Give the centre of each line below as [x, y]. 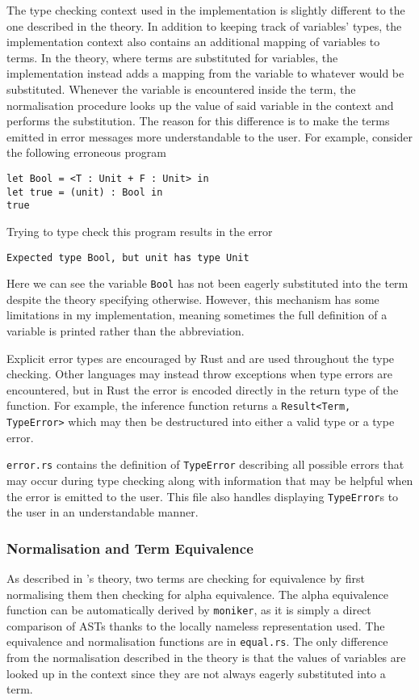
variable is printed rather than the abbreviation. [126, 331]
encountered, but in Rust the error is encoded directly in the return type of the [203, 389]
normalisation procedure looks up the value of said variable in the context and [200, 105]
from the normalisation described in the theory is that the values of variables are [206, 658]
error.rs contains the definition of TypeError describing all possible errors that [205, 464]
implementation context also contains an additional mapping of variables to [193, 42]
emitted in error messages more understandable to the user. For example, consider [209, 136]
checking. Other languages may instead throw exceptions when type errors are [200, 374]
